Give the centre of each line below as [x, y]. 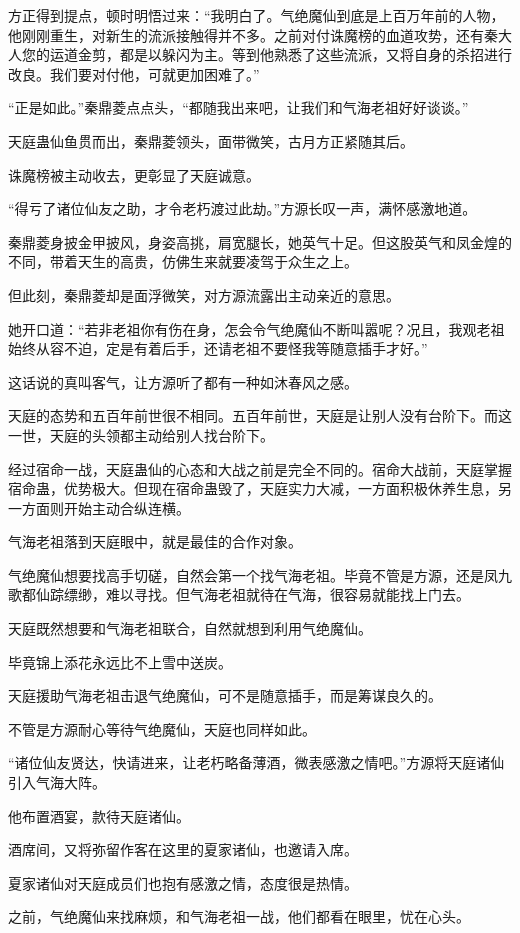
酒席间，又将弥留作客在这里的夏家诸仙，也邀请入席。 [183, 849]
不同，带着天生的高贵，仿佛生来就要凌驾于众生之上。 [183, 261]
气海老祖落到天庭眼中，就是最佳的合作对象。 [155, 541]
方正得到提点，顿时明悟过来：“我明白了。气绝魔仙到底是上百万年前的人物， [256, 15]
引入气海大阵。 [57, 782]
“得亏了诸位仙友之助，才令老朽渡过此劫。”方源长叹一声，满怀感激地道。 [242, 208]
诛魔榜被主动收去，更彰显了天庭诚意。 [134, 174]
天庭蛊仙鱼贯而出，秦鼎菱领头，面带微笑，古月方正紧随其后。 [211, 140]
